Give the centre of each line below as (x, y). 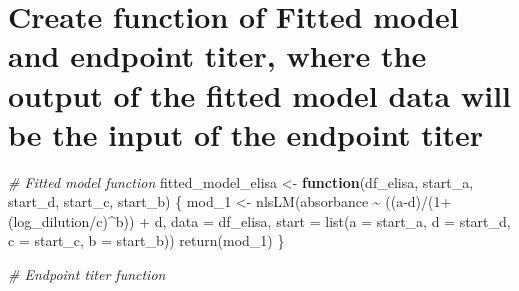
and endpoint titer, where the (217, 55)
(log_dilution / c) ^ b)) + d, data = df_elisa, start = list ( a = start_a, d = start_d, (259, 220)
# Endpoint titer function (87, 274)
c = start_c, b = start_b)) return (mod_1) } (146, 240)
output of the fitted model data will (259, 94)
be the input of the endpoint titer (246, 133)
